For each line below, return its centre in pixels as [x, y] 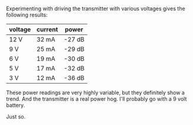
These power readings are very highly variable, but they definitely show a [95, 92]
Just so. [16, 117]
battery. [16, 105]
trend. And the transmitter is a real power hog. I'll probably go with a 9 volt [97, 99]
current [47, 29]
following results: [27, 15]
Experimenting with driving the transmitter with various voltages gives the [96, 9]
